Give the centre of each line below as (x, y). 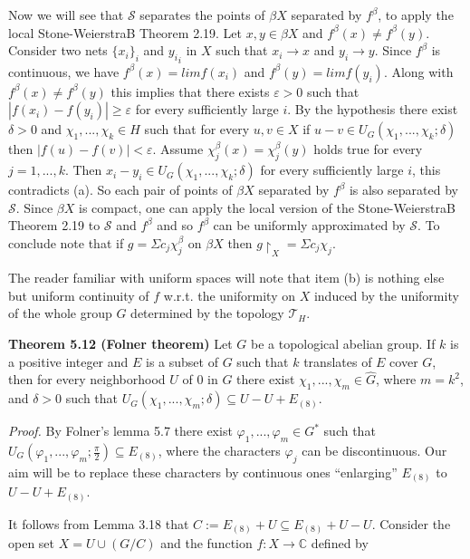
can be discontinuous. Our (374, 451)
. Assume (178, 149)
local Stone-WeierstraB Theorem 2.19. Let (125, 32)
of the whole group (60, 313)
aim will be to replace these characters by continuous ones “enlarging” (203, 472)
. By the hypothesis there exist (373, 109)
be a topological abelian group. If (343, 344)
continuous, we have (64, 71)
